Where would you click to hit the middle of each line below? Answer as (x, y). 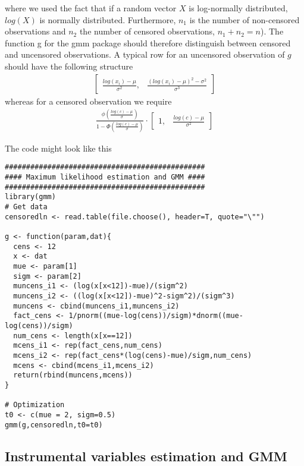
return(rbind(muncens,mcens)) (73, 375)
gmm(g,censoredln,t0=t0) (54, 425)
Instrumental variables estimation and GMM (146, 456)
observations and (35, 31)
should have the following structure (69, 66)
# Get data (26, 207)
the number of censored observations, (147, 31)
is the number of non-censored (245, 19)
